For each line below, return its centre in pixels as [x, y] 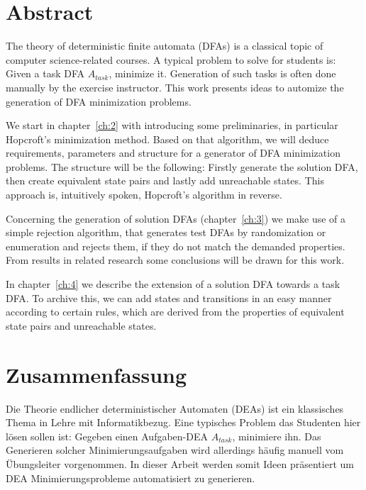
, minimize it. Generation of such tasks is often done [222, 73]
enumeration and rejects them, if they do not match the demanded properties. [176, 246]
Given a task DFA [45, 73]
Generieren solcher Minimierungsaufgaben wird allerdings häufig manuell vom [175, 450]
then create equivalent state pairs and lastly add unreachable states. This [165, 180]
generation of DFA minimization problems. [99, 101]
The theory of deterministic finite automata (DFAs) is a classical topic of [165, 46]
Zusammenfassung [96, 374]
